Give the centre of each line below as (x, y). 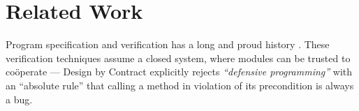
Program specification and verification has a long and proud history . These (168, 44)
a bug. (19, 99)
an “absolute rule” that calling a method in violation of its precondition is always (180, 85)
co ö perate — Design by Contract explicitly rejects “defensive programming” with (179, 72)
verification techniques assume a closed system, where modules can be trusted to (178, 58)
